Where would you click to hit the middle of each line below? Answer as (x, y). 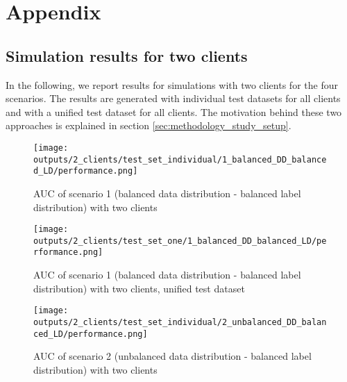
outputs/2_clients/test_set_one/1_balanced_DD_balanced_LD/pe (180, 241)
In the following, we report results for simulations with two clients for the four (172, 84)
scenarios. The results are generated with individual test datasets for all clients (173, 98)
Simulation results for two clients (127, 55)
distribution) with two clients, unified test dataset (139, 288)
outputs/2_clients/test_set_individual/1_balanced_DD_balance (180, 159)
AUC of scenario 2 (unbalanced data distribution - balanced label (172, 356)
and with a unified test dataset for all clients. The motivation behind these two (174, 111)
